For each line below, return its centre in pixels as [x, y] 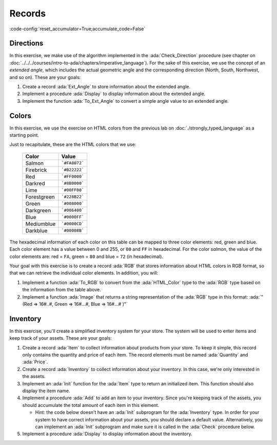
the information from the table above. [62, 290]
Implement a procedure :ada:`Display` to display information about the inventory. [107, 434]
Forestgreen [40, 197]
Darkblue [36, 230]
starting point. [24, 135]
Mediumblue [41, 224]
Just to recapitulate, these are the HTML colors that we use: [73, 144]
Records [28, 13]
